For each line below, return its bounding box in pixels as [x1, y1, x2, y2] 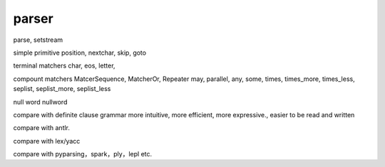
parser [13, 11, 53, 26]
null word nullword [13, 97, 68, 106]
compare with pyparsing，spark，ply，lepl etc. [13, 150, 153, 158]
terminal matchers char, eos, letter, [13, 61, 115, 70]
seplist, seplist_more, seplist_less [13, 85, 111, 93]
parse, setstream [13, 36, 63, 44]
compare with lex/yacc [13, 136, 81, 145]
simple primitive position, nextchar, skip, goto [13, 48, 146, 57]
